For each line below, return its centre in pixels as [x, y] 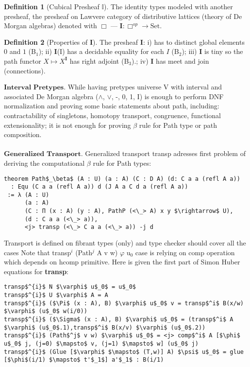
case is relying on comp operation [185, 252]
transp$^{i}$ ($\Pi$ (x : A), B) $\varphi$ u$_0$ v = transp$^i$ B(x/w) [124, 303]
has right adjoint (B [99, 61]
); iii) [189, 51]
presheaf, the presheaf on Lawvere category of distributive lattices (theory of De [123, 16]
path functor [23, 61]
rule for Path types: [122, 163]
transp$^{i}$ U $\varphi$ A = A [56, 295]
